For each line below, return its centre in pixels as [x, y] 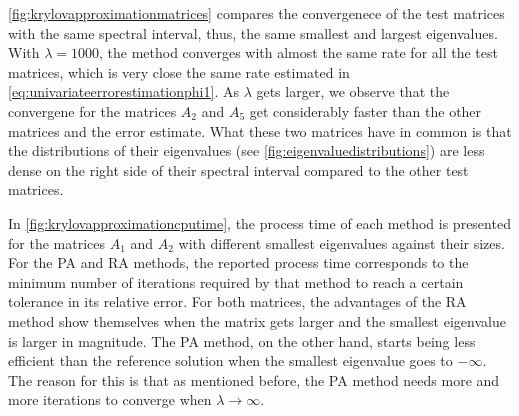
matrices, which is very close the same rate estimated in [179, 71]
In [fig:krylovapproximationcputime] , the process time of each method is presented [259, 222]
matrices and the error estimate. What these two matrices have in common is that [260, 130]
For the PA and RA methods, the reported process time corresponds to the [238, 262]
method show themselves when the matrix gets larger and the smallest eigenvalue [257, 320]
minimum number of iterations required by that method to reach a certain [236, 281]
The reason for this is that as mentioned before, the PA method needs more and [254, 379]
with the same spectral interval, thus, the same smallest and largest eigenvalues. [253, 32]
